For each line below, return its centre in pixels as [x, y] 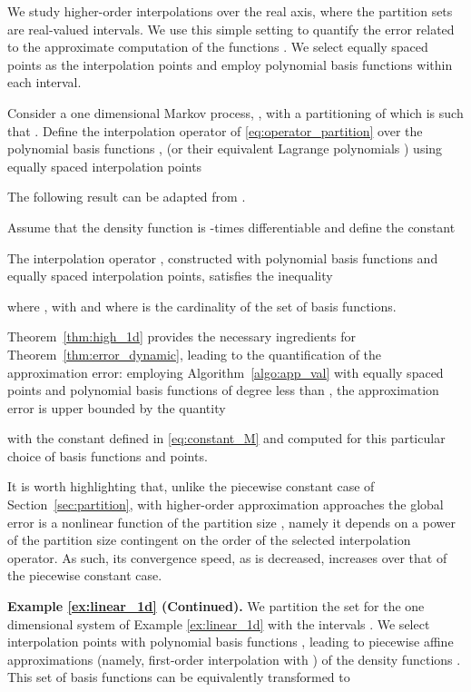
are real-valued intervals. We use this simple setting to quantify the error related [231, 29]
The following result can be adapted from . [127, 197]
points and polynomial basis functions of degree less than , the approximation [223, 390]
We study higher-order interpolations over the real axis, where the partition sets [230, 11]
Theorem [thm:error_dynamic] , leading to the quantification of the [195, 354]
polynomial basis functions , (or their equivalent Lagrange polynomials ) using [225, 148]
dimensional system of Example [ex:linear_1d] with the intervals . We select [219, 623]
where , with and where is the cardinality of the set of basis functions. [202, 306]
